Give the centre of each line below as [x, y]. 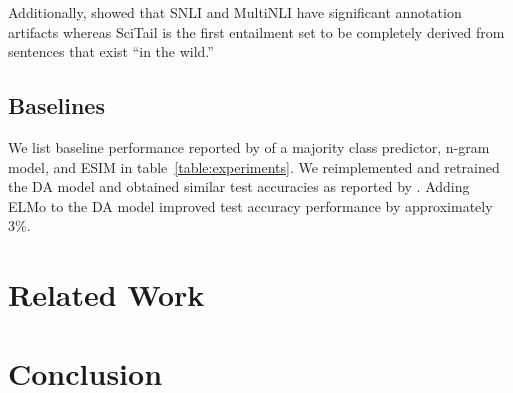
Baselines [56, 105]
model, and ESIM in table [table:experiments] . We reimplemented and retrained [254, 166]
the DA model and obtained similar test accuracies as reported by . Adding [239, 186]
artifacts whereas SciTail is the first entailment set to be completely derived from [256, 31]
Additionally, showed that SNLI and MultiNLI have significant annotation [235, 12]
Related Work [106, 294]
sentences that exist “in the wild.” [111, 51]
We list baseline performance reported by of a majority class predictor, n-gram [249, 146]
